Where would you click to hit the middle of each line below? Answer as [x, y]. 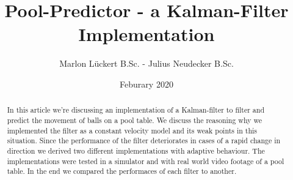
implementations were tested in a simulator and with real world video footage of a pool [146, 161]
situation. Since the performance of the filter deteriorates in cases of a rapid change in [144, 141]
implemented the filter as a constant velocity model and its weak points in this [132, 130]
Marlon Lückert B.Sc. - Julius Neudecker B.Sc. [146, 63]
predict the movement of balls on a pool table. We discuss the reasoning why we [134, 120]
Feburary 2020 [146, 84]
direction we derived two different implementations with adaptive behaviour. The [136, 150]
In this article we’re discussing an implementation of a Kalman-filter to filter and [136, 110]
